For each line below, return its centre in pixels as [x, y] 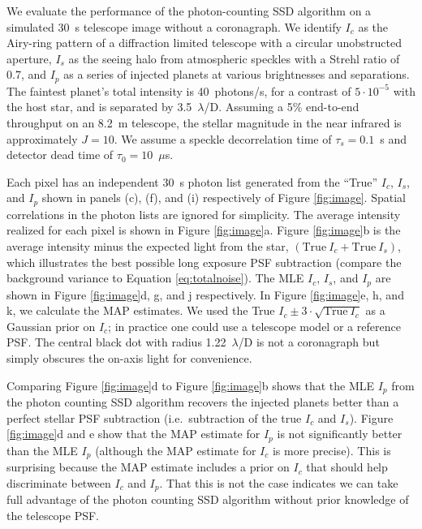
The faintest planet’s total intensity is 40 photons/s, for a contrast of [179, 90]
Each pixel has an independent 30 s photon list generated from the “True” [192, 181]
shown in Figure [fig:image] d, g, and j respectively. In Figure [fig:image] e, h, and [205, 294]
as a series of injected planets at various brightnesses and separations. [237, 74]
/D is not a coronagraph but [309, 342]
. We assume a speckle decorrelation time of [223, 138]
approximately [42, 138]
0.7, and [27, 74]
